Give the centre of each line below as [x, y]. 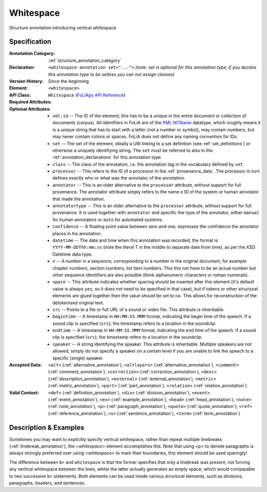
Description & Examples [47, 427]
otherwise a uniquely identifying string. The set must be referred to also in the [133, 150]
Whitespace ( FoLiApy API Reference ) [87, 95]
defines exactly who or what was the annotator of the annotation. [119, 178]
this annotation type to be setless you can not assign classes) [111, 74]
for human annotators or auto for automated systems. [108, 220]
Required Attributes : [30, 102]
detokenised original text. [78, 303]
